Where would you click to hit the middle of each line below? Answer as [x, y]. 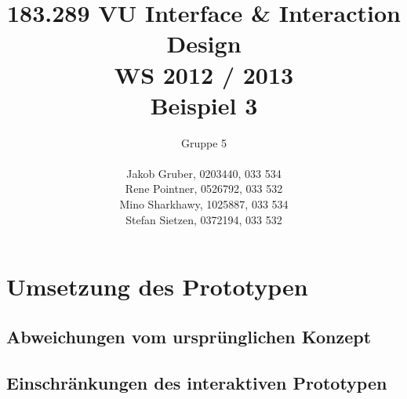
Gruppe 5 [204, 142]
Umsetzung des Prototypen [157, 287]
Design [204, 44]
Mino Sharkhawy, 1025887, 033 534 [204, 204]
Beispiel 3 [204, 105]
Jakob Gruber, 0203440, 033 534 [204, 173]
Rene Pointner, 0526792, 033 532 [204, 189]
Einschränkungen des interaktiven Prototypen [197, 382]
